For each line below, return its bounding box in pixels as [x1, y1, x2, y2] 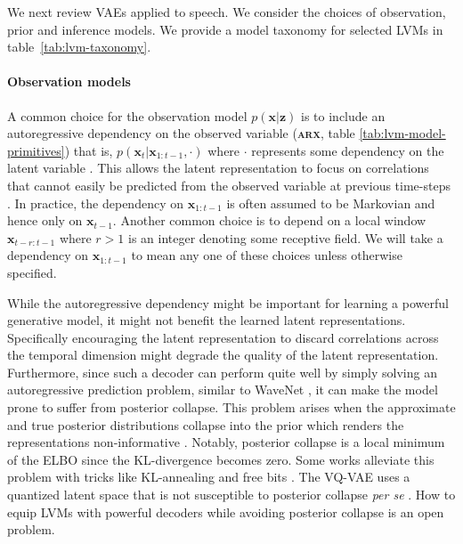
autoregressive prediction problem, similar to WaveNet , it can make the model [7, 380, 438, 399]
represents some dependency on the [251, 141, 444, 159]
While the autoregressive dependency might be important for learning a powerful [7, 293, 449, 312]
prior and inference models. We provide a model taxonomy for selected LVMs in [7, 20, 443, 38]
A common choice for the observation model [7, 106, 248, 125]
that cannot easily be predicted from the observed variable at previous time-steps [7, 175, 451, 194]
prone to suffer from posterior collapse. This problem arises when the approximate [7, 398, 456, 417]
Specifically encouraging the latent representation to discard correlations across [7, 328, 439, 346]
